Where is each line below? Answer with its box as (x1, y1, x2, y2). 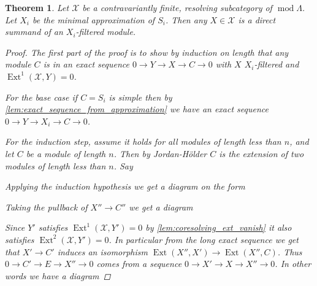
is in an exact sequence (43, 58, 129, 71)
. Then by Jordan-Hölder (113, 147, 207, 160)
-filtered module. (75, 25, 136, 38)
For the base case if (5, 90, 78, 103)
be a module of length (26, 147, 106, 160)
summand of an (5, 25, 63, 38)
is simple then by (109, 90, 172, 103)
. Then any (165, 13, 207, 26)
